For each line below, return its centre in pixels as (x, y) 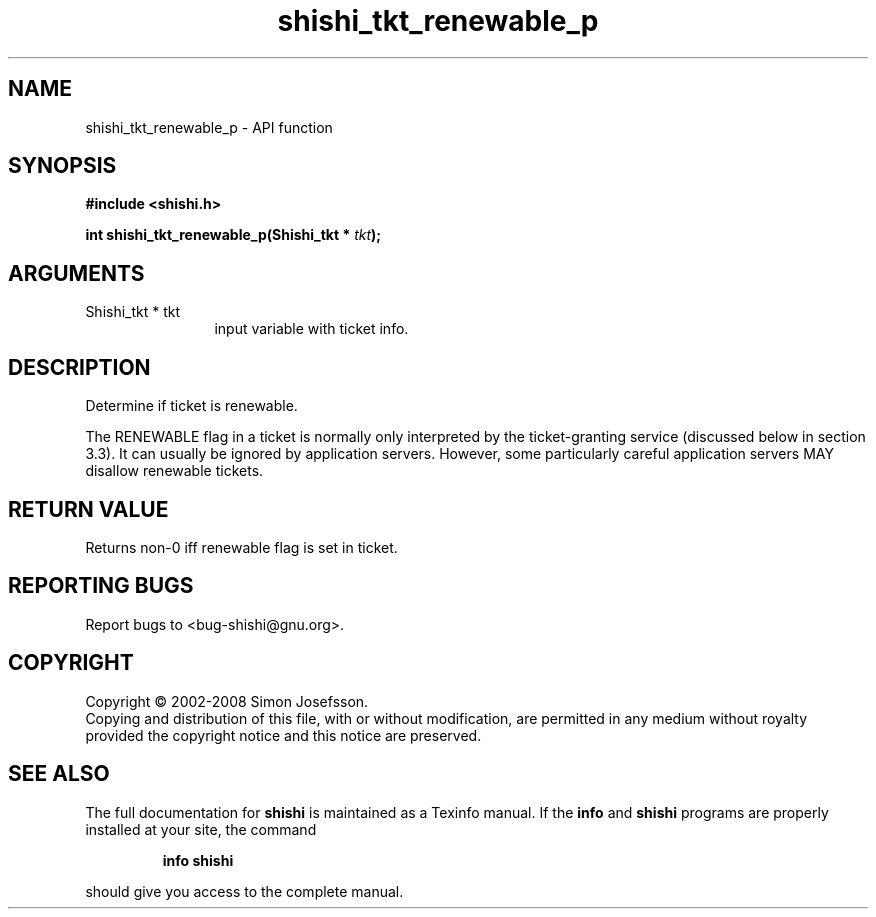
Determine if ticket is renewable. (191, 406)
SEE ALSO (59, 774)
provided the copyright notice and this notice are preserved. (283, 735)
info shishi (198, 860)
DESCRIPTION (79, 367)
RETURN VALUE (88, 509)
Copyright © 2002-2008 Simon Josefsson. (227, 701)
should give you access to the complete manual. (244, 891)
